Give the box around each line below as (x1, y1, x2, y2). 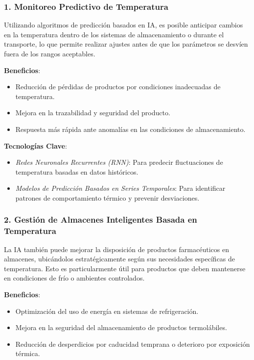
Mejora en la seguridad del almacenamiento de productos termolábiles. (15, 322, 227, 333)
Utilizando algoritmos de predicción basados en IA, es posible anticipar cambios (4, 20, 243, 30)
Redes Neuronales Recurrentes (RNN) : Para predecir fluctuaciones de (15, 157, 223, 167)
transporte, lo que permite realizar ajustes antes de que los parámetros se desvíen (4, 39, 248, 49)
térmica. (15, 348, 40, 359)
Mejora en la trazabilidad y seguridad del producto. (15, 107, 170, 118)
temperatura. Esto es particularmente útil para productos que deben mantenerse (4, 263, 246, 273)
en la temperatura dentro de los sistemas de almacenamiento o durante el (4, 29, 224, 39)
